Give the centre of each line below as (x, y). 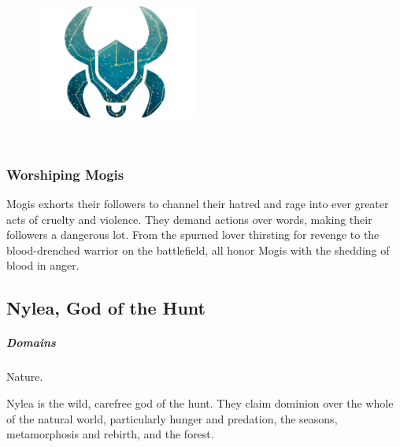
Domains (31, 343)
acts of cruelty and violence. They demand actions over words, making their (189, 219)
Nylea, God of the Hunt (106, 308)
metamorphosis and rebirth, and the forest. (110, 434)
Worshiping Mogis (65, 174)
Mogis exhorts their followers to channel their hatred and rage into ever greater (198, 204)
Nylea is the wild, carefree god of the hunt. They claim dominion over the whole (200, 402)
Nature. (25, 376)
